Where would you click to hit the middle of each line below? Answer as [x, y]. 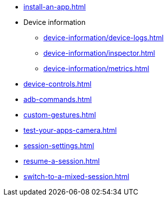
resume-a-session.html [62, 161]
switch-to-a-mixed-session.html [77, 176]
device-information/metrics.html [96, 68]
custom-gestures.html [60, 115]
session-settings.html [59, 146]
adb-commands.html [58, 99]
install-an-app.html [55, 7]
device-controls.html [58, 84]
